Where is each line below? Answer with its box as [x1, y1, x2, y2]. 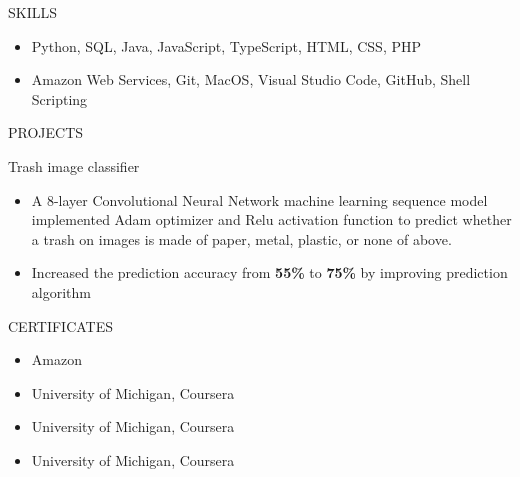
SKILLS [8, 2, 58, 22]
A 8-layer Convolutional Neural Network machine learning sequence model [31, 189, 488, 210]
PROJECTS [8, 122, 84, 143]
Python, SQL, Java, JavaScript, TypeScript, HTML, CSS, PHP [31, 35, 422, 56]
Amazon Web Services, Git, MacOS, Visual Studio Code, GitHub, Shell [31, 69, 471, 90]
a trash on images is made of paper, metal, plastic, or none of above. [31, 228, 452, 249]
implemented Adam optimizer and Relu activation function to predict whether [31, 209, 512, 230]
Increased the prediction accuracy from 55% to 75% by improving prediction [31, 262, 508, 283]
